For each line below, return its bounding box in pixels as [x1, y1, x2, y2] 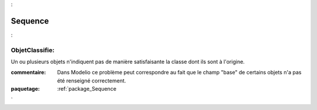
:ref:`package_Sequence [57, 85, 117, 92]
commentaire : [11, 69, 46, 76]
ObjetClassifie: [11, 46, 55, 54]
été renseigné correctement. [57, 77, 126, 84]
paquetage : [11, 85, 41, 92]
